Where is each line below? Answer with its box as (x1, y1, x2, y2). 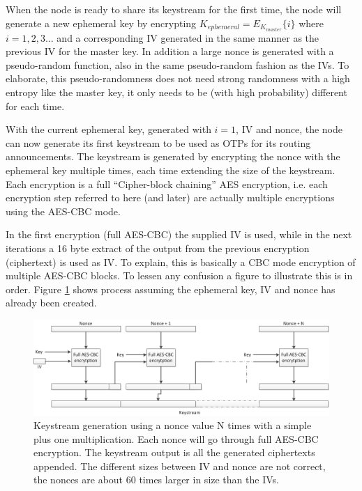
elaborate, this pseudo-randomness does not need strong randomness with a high (6, 71, 350, 86)
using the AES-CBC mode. (6, 203, 121, 218)
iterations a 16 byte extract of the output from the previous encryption (6, 241, 310, 255)
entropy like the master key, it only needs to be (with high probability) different (6, 85, 347, 100)
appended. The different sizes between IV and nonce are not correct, (33, 458, 326, 473)
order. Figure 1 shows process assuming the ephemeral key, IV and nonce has (6, 281, 335, 296)
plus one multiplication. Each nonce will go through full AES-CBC (33, 431, 319, 446)
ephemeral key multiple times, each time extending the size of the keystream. (6, 163, 335, 178)
